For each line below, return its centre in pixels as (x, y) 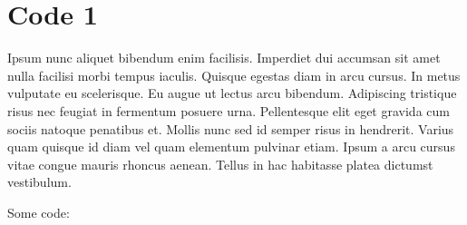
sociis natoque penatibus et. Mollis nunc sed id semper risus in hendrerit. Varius (231, 128)
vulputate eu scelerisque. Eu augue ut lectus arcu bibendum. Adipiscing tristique (232, 93)
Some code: (39, 212)
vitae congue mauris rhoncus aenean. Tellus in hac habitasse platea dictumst (220, 164)
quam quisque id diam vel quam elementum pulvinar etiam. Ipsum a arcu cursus (231, 147)
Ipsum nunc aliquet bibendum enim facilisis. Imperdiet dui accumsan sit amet (224, 58)
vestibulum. (39, 182)
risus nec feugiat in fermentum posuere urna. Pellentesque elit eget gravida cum (229, 110)
